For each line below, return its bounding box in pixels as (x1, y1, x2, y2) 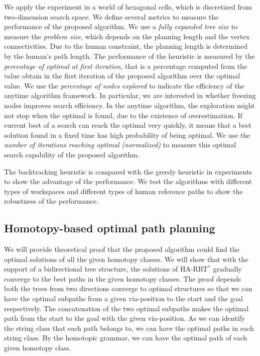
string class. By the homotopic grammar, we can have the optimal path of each (4, 332, 247, 343)
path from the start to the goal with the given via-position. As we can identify (4, 313, 245, 323)
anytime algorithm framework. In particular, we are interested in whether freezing (4, 90, 256, 101)
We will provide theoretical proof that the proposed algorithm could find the (4, 244, 239, 254)
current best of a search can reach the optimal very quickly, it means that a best (4, 120, 251, 130)
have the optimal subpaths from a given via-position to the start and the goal (4, 293, 243, 304)
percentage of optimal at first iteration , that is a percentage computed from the (4, 60, 247, 71)
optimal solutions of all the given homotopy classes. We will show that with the (4, 253, 248, 264)
